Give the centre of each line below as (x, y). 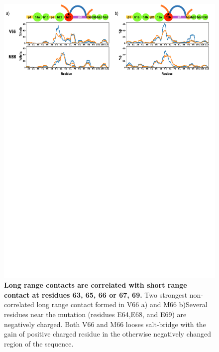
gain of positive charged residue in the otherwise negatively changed (108, 334)
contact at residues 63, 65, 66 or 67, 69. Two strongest (96, 294)
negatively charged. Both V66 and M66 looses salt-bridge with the (105, 324)
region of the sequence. (39, 343)
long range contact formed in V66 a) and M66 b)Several (122, 304)
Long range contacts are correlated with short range (96, 285)
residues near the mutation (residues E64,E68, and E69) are (95, 314)
